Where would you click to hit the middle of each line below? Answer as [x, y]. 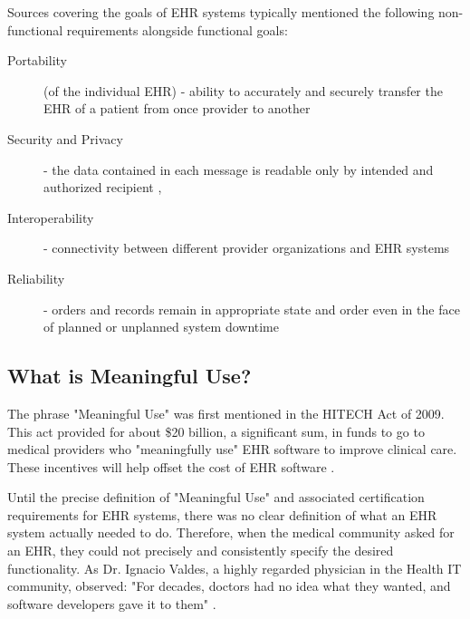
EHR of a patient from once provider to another [177, 108]
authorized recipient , [103, 187]
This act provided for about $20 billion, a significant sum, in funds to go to [216, 431]
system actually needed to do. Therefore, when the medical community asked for [231, 532]
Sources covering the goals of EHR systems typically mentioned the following [221, 12]
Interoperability [51, 217]
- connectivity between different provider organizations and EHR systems [247, 248]
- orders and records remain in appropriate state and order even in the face [252, 309]
